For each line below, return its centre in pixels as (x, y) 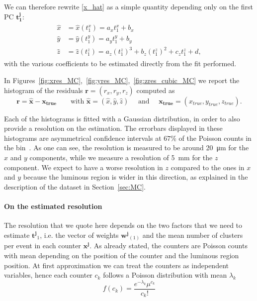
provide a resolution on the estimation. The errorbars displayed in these (113, 128)
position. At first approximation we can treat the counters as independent (116, 265)
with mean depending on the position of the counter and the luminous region (122, 255)
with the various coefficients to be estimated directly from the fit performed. (120, 63)
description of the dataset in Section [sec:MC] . (75, 186)
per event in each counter (43, 246)
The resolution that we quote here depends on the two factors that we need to (123, 225)
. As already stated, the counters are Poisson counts (169, 246)
